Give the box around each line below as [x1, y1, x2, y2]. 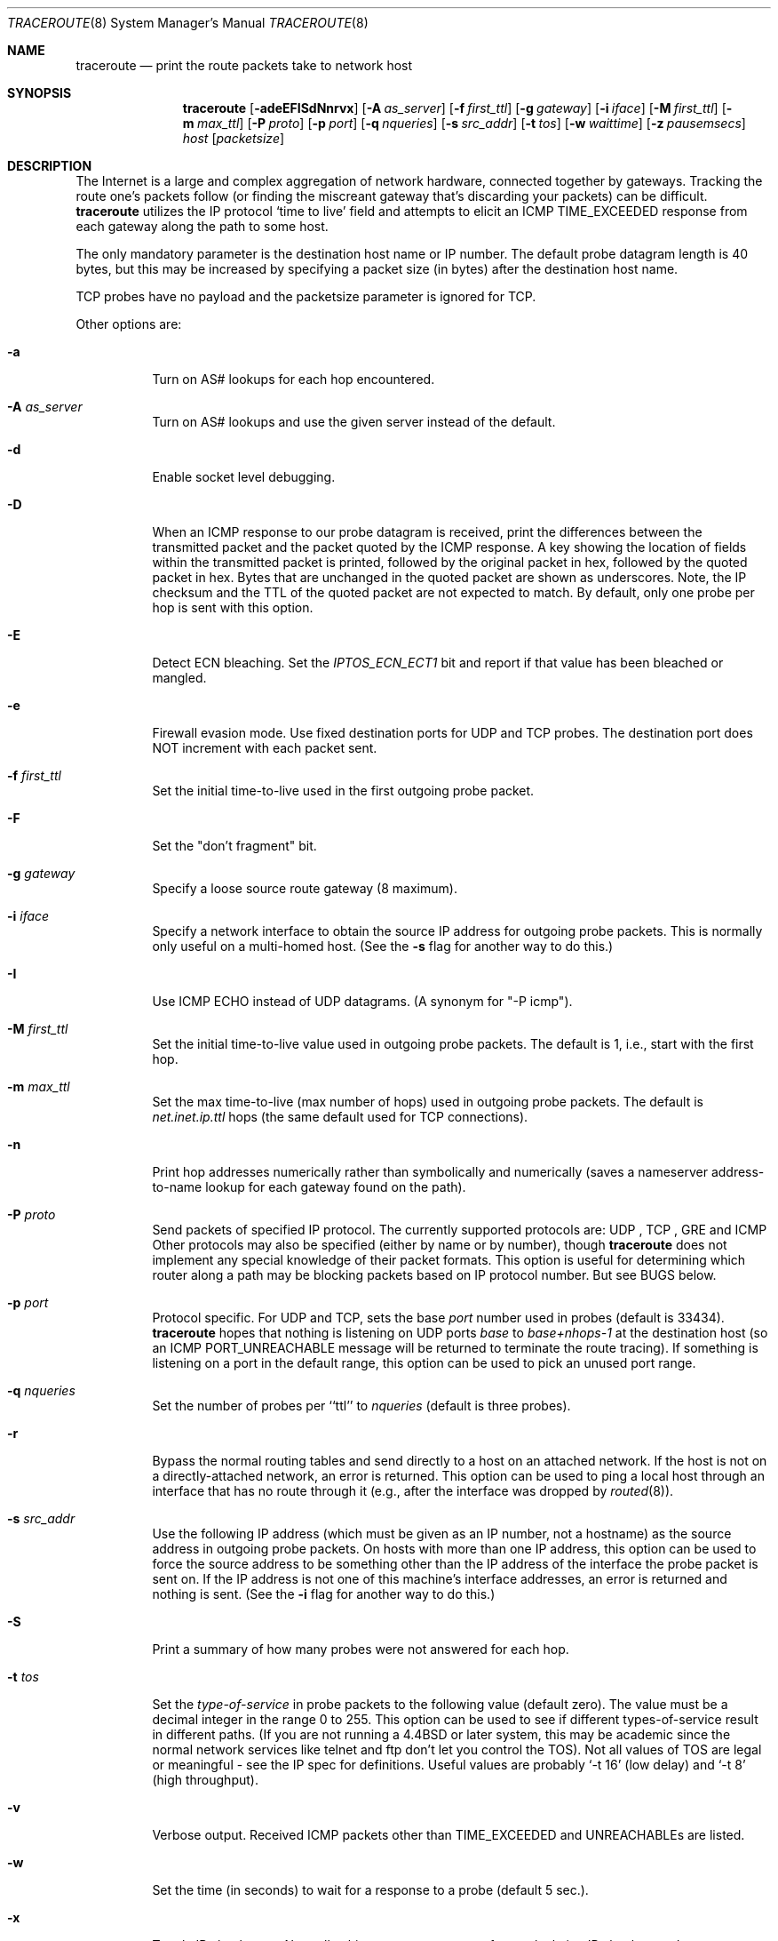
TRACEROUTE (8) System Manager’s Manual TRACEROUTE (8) [7, 15, 369, 30]
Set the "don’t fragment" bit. [152, 838, 317, 853]
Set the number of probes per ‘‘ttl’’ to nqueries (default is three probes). [152, 1398, 571, 1413]
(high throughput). [152, 1772, 258, 1787]
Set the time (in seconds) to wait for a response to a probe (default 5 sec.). [152, 1882, 589, 1897]
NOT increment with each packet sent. [152, 740, 377, 755]
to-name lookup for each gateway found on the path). [152, 1179, 466, 1194]
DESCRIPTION [7, 158, 92, 173]
